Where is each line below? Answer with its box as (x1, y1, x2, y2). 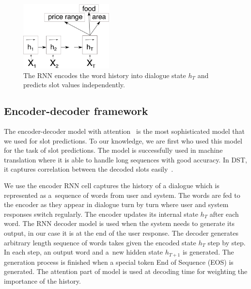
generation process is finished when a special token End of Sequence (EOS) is (4, 257, 234, 267)
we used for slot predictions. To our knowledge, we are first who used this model (4, 135, 242, 145)
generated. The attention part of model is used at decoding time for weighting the (4, 266, 248, 276)
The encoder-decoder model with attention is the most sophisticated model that (4, 126, 245, 136)
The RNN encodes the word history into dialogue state (23, 70, 186, 80)
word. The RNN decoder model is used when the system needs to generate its (4, 218, 235, 228)
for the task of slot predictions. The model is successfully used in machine (4, 145, 223, 155)
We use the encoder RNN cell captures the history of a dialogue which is (4, 180, 220, 190)
